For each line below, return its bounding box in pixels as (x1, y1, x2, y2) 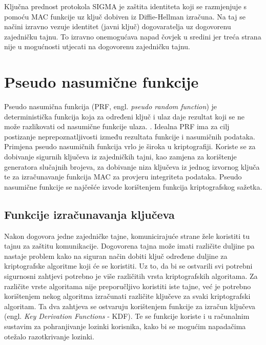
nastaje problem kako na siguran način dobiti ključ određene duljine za (4, 250, 228, 261)
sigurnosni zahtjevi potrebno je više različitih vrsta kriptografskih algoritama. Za (4, 271, 258, 281)
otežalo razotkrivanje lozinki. (4, 331, 94, 341)
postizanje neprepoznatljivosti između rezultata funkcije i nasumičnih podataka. (4, 131, 255, 141)
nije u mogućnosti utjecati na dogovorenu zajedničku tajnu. (4, 41, 190, 52)
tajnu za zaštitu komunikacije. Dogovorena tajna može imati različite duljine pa (4, 240, 255, 251)
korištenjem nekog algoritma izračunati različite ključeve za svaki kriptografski (4, 291, 251, 301)
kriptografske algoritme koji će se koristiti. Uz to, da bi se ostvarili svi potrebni (4, 260, 253, 271)
